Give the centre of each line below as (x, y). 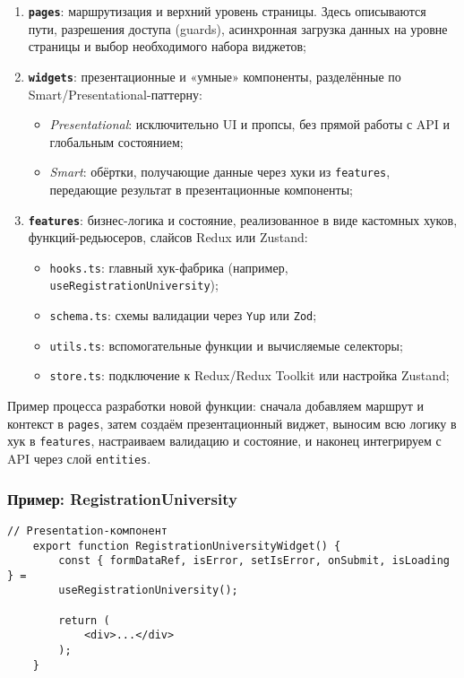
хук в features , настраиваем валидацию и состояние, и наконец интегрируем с (224, 441)
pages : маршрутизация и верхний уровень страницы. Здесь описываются (227, 11)
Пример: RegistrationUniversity (122, 498)
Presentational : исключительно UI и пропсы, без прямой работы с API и (250, 124)
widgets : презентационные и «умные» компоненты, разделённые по (215, 76)
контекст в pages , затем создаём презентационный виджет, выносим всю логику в (232, 423)
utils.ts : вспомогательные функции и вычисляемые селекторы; (226, 345)
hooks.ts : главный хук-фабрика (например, (169, 267)
